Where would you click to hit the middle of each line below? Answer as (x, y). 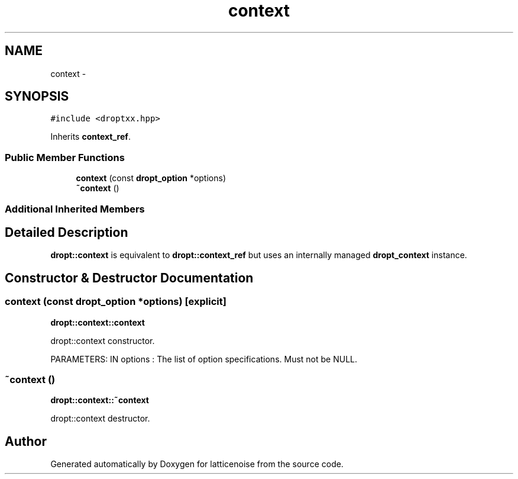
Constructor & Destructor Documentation (129, 278)
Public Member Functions (65, 157)
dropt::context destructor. (100, 419)
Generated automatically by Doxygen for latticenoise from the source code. (197, 464)
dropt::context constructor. (103, 340)
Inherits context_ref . (90, 137)
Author (26, 441)
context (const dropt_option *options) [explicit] (116, 302)
